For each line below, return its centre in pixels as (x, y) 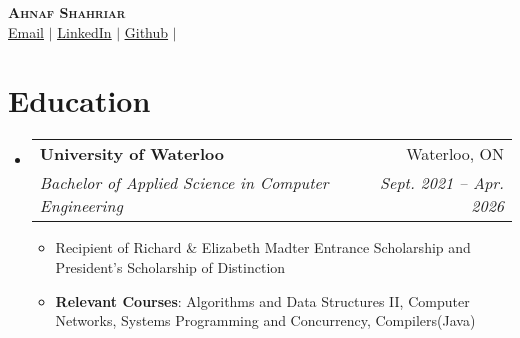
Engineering (81, 206)
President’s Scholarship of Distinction (170, 266)
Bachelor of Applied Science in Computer (184, 183)
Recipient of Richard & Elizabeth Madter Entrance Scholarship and (263, 247)
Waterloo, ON (455, 154)
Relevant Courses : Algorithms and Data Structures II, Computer (262, 300)
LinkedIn (84, 31)
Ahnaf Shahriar (67, 12)
